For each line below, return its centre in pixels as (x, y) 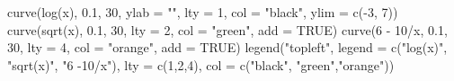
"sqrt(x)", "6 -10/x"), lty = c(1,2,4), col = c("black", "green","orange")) (201, 64)
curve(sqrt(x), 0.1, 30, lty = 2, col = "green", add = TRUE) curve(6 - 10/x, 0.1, (227, 29)
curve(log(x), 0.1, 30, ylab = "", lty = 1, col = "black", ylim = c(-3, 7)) (203, 12)
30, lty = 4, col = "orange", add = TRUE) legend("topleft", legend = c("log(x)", (227, 47)
